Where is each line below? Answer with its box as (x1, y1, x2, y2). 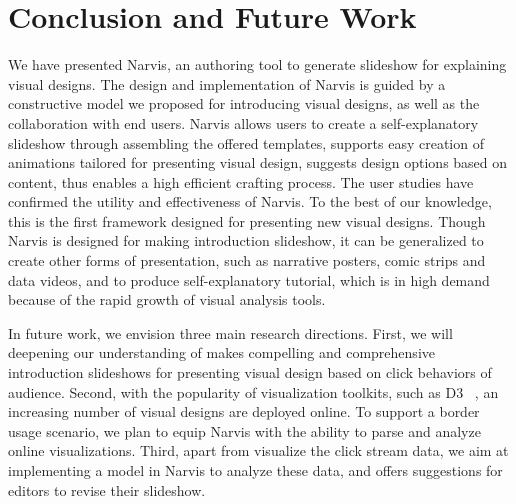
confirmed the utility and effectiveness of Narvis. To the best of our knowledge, (8, 191, 492, 212)
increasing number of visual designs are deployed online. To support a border (8, 401, 480, 422)
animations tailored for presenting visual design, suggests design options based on (8, 152, 508, 173)
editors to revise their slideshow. (8, 479, 206, 500)
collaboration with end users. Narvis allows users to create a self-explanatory (8, 112, 479, 133)
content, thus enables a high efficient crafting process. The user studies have (8, 171, 474, 192)
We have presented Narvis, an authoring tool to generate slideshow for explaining (8, 54, 507, 75)
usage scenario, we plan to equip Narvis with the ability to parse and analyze (8, 420, 481, 441)
